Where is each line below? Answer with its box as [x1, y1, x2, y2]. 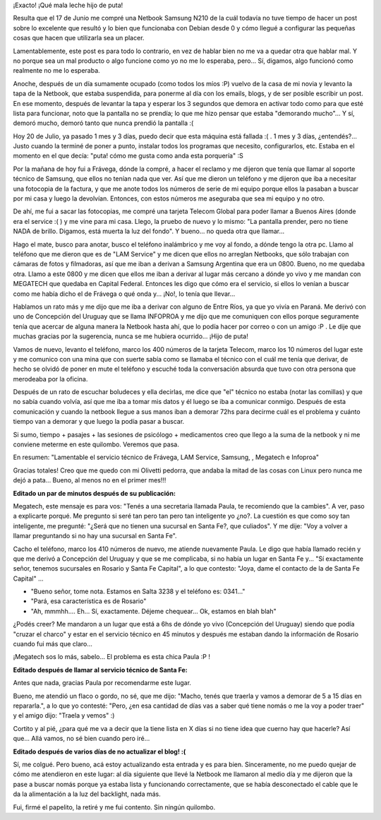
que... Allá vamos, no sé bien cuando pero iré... [13, 735, 150, 743]
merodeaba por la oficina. [13, 374, 88, 383]
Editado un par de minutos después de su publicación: [13, 489, 176, 497]
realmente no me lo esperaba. [13, 66, 100, 75]
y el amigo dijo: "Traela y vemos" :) [13, 711, 115, 720]
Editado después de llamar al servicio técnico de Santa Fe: [13, 665, 188, 674]
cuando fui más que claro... [13, 640, 93, 648]
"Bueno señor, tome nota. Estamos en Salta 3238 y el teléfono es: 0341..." [30, 587, 246, 596]
